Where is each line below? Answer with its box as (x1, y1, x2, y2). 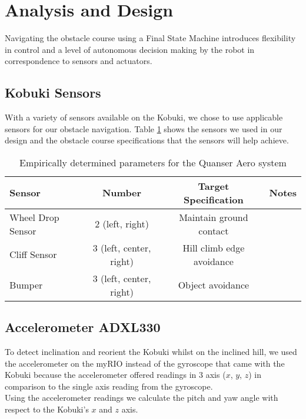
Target (198, 179, 229, 193)
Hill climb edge (182, 240, 245, 254)
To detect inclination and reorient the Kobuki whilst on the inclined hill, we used (5, 346, 297, 358)
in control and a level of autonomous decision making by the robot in (5, 43, 255, 55)
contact (198, 223, 229, 237)
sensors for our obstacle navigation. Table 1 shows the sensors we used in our (5, 122, 282, 135)
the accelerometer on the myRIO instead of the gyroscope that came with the (5, 357, 285, 369)
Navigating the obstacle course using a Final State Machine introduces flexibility (5, 32, 296, 44)
